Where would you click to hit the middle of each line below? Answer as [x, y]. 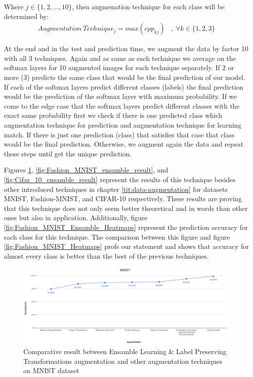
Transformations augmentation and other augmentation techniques [123, 361]
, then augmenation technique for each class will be [148, 6]
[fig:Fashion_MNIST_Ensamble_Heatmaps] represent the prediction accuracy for [126, 227]
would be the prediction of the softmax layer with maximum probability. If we [120, 96]
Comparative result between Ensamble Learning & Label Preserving [125, 351]
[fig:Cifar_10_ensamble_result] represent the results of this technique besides [120, 179]
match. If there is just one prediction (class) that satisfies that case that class [119, 134]
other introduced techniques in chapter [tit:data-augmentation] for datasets [116, 189]
